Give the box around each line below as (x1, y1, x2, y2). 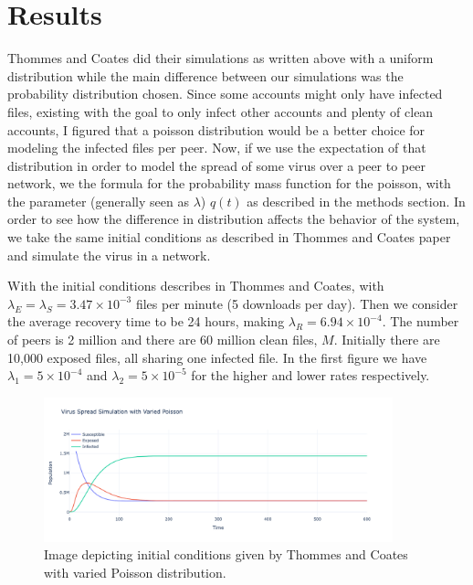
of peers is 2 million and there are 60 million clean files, (7, 330, 318, 349)
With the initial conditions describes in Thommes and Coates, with (7, 276, 384, 295)
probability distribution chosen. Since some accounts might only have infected (7, 84, 443, 103)
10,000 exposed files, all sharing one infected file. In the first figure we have (7, 347, 427, 367)
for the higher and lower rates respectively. (191, 366, 430, 385)
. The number (382, 312, 459, 331)
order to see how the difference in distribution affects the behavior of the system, (7, 209, 460, 229)
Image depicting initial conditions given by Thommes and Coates (44, 545, 408, 564)
